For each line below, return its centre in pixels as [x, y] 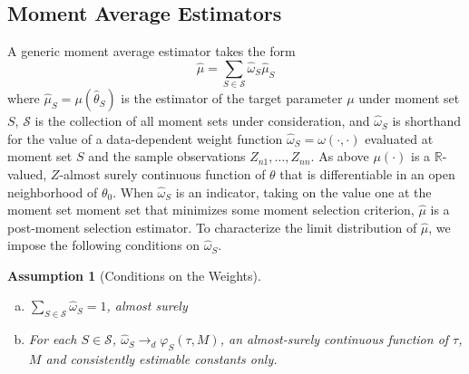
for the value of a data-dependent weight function [145, 138]
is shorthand [427, 121]
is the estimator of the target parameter [232, 98]
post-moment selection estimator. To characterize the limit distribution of [212, 227]
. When [133, 192]
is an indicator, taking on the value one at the [303, 192]
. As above [340, 156]
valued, [27, 173]
